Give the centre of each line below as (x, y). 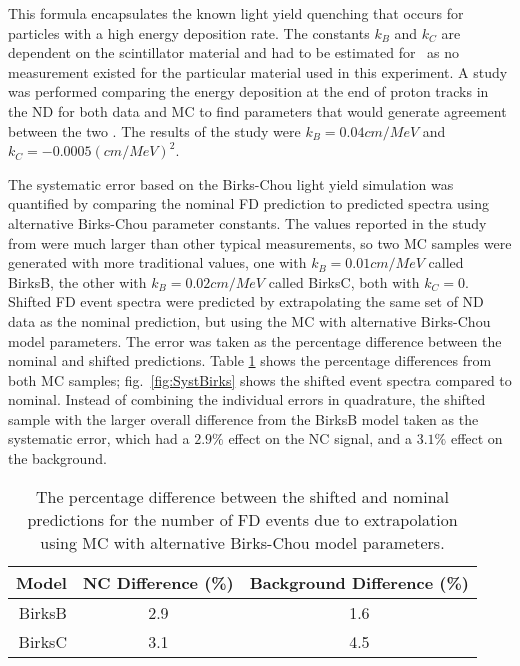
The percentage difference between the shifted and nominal (242, 496)
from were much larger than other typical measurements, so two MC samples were (260, 242)
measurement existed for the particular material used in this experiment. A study (258, 71)
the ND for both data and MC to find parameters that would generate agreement (257, 110)
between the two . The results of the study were (154, 130)
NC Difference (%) (158, 582)
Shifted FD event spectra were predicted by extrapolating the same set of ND (246, 301)
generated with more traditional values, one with (157, 262)
